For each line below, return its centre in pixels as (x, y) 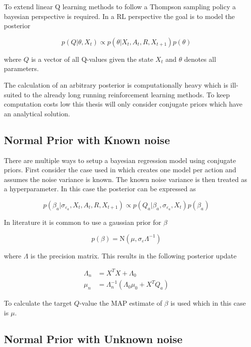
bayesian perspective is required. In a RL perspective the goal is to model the (119, 16)
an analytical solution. (37, 113)
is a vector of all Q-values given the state (92, 59)
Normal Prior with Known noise (87, 139)
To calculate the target (38, 303)
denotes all (200, 59)
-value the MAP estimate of (121, 303)
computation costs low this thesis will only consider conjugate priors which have (123, 104)
